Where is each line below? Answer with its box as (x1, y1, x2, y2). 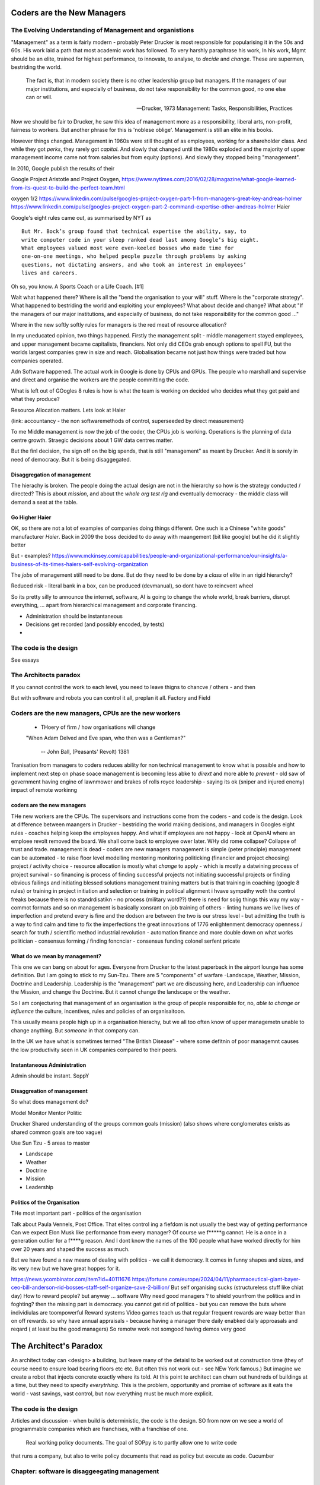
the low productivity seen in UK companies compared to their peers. (11, 1046, 178, 1053)
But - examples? (11, 552, 51, 560)
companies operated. (11, 357, 63, 364)
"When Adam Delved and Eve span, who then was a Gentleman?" (25, 734, 186, 742)
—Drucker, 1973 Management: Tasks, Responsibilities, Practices (136, 105, 293, 112)
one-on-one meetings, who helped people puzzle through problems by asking (21, 253, 247, 260)
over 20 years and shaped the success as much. (11, 1245, 130, 1253)
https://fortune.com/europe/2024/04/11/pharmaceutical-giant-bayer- (132, 1275, 301, 1282)
